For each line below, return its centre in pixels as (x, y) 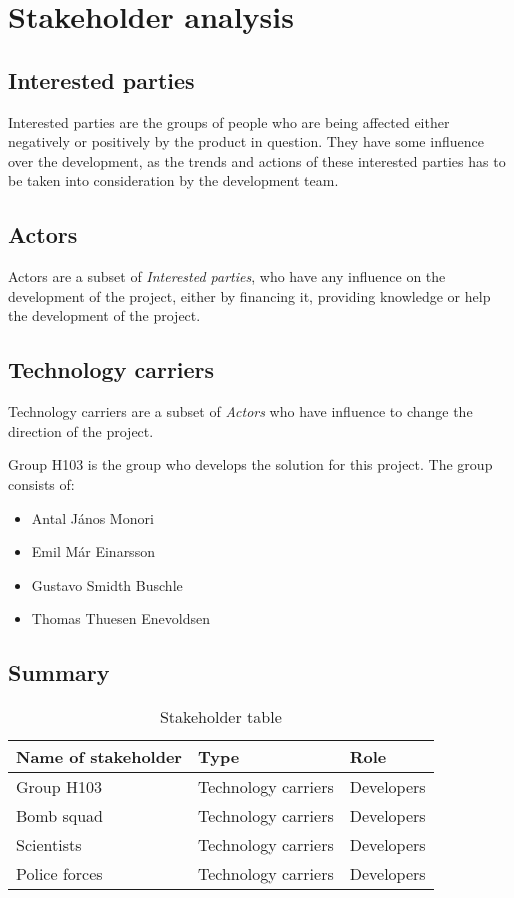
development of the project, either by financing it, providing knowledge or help (249, 295)
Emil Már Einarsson (93, 551)
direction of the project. (81, 430)
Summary (59, 672)
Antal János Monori (92, 517)
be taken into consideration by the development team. (173, 180)
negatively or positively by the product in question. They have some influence (246, 141)
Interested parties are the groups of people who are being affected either (229, 121)
